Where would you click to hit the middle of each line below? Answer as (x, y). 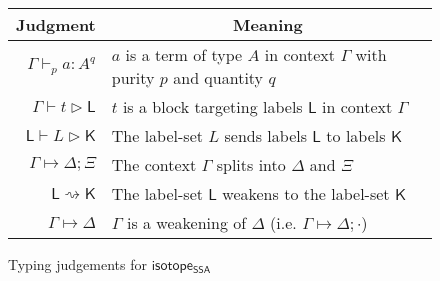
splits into (251, 164)
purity (133, 77)
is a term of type (184, 54)
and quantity (218, 77)
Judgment (56, 24)
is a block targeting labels (212, 106)
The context (154, 164)
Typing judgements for (77, 264)
